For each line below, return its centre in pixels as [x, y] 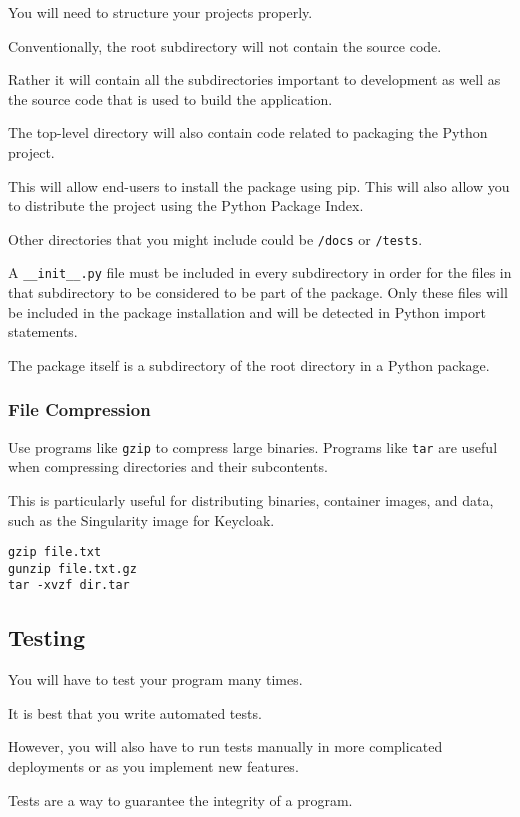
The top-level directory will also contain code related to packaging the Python [248, 132]
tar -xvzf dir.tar [69, 585]
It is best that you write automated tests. [135, 712]
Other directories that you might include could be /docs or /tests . [215, 238]
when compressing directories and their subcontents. [168, 466]
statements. [43, 331]
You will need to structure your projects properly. [160, 12]
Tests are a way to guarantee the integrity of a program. [180, 799]
